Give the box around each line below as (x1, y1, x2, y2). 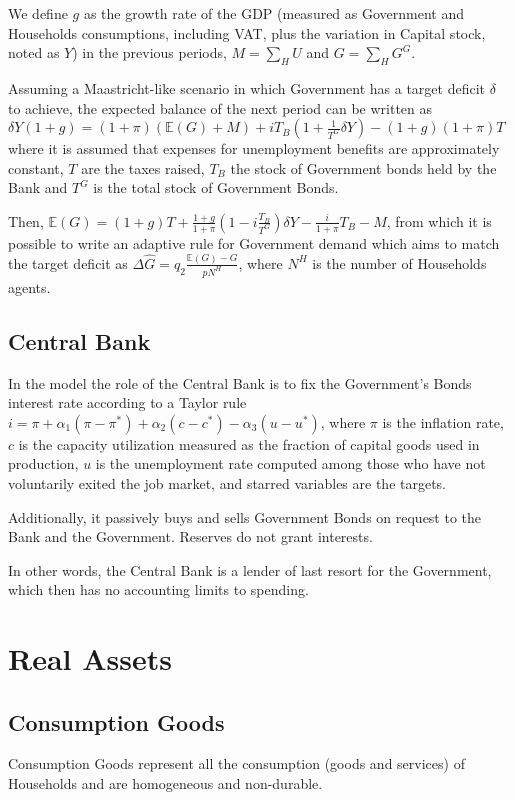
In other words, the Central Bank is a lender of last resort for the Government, (8, 559, 492, 580)
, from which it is (386, 210, 492, 231)
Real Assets (8, 638, 172, 679)
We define (8, 3, 68, 23)
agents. (8, 276, 51, 297)
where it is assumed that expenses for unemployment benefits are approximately (8, 138, 500, 159)
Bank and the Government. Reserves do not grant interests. (8, 526, 373, 547)
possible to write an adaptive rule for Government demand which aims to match (8, 232, 500, 253)
